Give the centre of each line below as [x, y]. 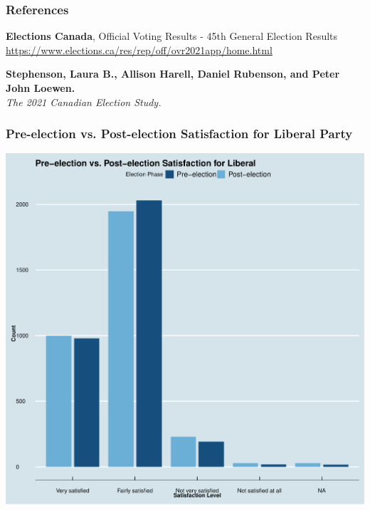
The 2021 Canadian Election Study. [84, 102]
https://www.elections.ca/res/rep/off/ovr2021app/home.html [139, 50]
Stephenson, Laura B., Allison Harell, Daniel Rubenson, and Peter [173, 74]
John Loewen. [41, 88]
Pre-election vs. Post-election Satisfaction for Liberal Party [179, 134]
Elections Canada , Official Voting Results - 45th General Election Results [172, 36]
